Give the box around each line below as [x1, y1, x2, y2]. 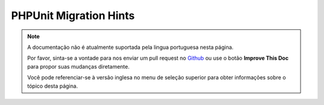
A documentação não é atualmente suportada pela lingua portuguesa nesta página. [27, 44, 234, 51]
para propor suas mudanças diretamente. [27, 63, 130, 70]
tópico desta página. [27, 82, 78, 89]
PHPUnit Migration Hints [11, 9, 135, 22]
